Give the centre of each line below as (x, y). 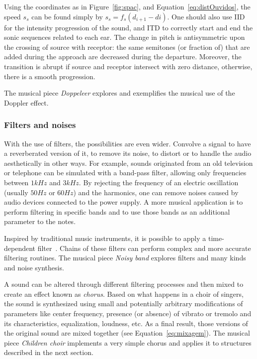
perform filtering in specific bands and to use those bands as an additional (117, 211)
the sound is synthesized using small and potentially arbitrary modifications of (124, 303)
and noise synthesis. (34, 267)
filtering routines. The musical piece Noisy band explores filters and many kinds (125, 258)
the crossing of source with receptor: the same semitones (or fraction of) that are (127, 47)
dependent (20, 248)
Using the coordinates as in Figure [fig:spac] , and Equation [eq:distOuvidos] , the (127, 6)
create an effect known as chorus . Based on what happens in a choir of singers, (124, 294)
